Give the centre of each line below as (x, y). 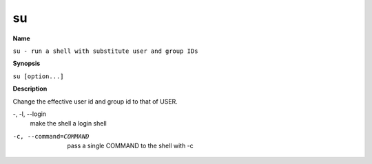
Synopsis (27, 63)
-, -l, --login (30, 114)
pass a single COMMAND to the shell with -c (131, 146)
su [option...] (39, 76)
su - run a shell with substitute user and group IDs (105, 51)
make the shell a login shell (68, 124)
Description (30, 89)
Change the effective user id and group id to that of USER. (95, 101)
